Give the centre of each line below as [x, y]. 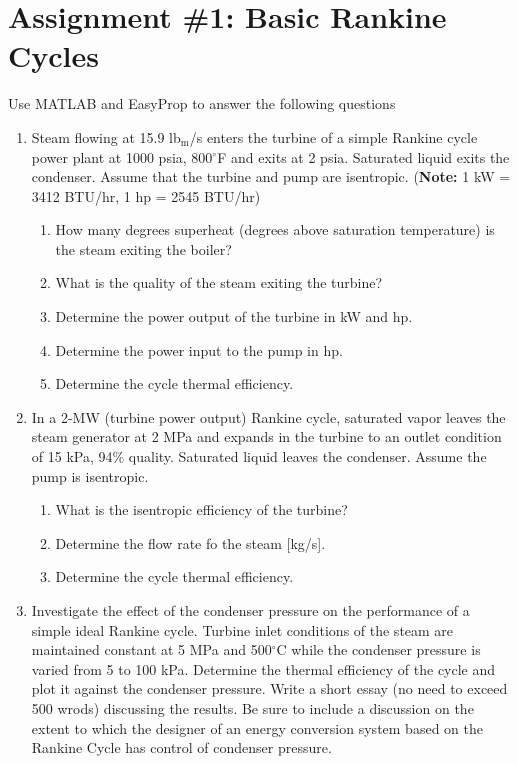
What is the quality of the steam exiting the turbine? [219, 282]
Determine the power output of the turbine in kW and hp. [234, 316]
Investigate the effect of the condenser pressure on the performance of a [250, 610]
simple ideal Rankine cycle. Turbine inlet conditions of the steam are [242, 629]
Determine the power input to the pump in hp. [199, 349]
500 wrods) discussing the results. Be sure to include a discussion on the [252, 707]
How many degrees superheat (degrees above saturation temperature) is [275, 229]
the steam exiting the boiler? [143, 248]
